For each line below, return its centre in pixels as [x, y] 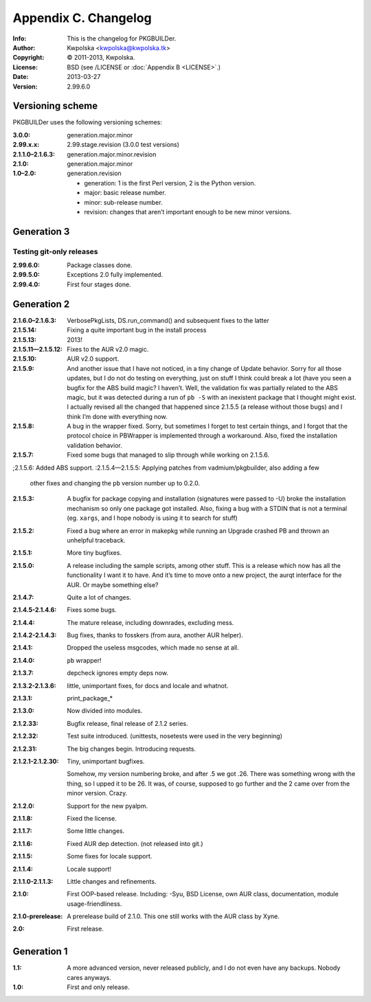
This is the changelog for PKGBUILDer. [122, 38]
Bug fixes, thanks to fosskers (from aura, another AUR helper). [155, 635]
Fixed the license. [92, 818]
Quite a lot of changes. [99, 597]
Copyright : [29, 58]
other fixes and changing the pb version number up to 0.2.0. [115, 483]
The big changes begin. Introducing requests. [131, 749]
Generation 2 [41, 304]
